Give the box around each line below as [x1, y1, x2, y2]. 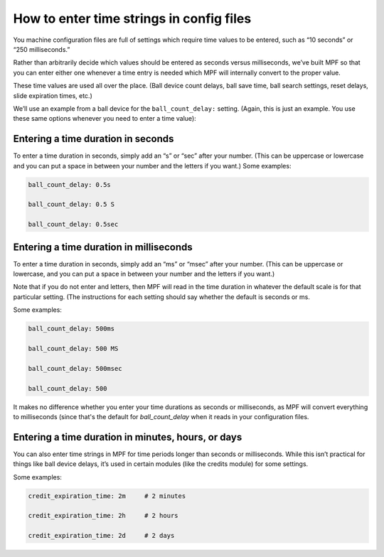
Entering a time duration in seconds [13, 133, 174, 145]
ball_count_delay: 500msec [28, 364, 122, 372]
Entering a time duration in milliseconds [13, 241, 193, 253]
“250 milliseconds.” [13, 45, 70, 53]
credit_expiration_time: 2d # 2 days [28, 531, 175, 540]
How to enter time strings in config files [13, 11, 252, 26]
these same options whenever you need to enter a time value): [13, 114, 197, 123]
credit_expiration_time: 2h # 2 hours [28, 512, 178, 520]
